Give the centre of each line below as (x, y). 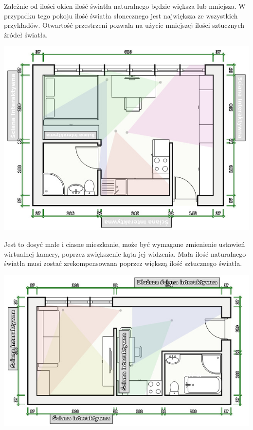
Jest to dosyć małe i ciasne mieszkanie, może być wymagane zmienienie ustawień (125, 244)
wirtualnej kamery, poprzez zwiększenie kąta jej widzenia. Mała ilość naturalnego (125, 253)
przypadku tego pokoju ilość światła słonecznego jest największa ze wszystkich (121, 15)
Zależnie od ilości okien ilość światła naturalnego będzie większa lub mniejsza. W (125, 6)
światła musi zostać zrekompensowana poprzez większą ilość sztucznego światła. (123, 263)
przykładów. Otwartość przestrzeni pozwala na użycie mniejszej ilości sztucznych (124, 25)
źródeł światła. (26, 34)
